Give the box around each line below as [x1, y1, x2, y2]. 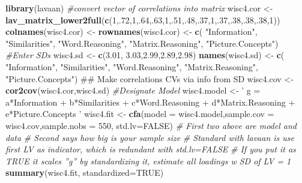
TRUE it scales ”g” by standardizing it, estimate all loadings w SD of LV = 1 [5, 154, 291, 167]
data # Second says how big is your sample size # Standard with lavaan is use [5, 131, 294, 143]
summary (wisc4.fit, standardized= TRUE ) [5, 166, 164, 179]
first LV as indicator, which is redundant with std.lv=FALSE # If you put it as [5, 143, 296, 155]
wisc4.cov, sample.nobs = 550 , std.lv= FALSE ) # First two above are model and [5, 119, 297, 131]
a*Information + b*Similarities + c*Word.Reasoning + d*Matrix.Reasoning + [5, 95, 295, 108]
